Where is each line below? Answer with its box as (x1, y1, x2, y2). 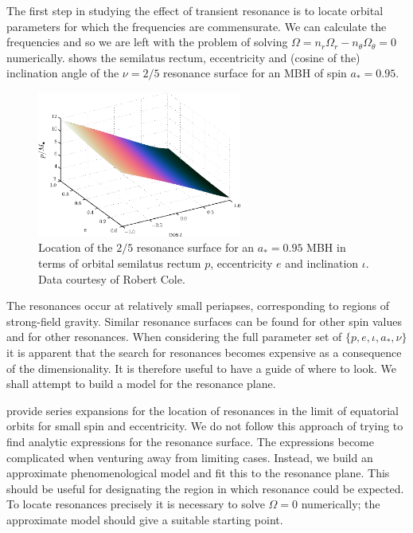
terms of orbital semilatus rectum (38, 254, 201, 271)
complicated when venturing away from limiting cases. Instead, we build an (6, 449, 373, 465)
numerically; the (301, 496, 380, 512)
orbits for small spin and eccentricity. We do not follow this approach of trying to (6, 417, 403, 434)
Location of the (38, 239, 113, 256)
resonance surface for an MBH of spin (163, 65, 347, 81)
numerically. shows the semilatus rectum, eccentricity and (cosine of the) (6, 49, 360, 65)
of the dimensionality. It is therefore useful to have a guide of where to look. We (6, 359, 396, 376)
